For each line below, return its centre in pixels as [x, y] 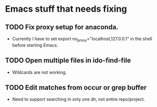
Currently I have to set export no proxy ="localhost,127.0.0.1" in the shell [82, 39]
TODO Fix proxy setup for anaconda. [62, 27]
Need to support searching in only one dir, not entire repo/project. [78, 99]
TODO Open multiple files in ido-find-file [68, 60]
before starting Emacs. [35, 45]
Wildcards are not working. [39, 72]
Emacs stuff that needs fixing [66, 9]
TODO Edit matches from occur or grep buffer [76, 87]
